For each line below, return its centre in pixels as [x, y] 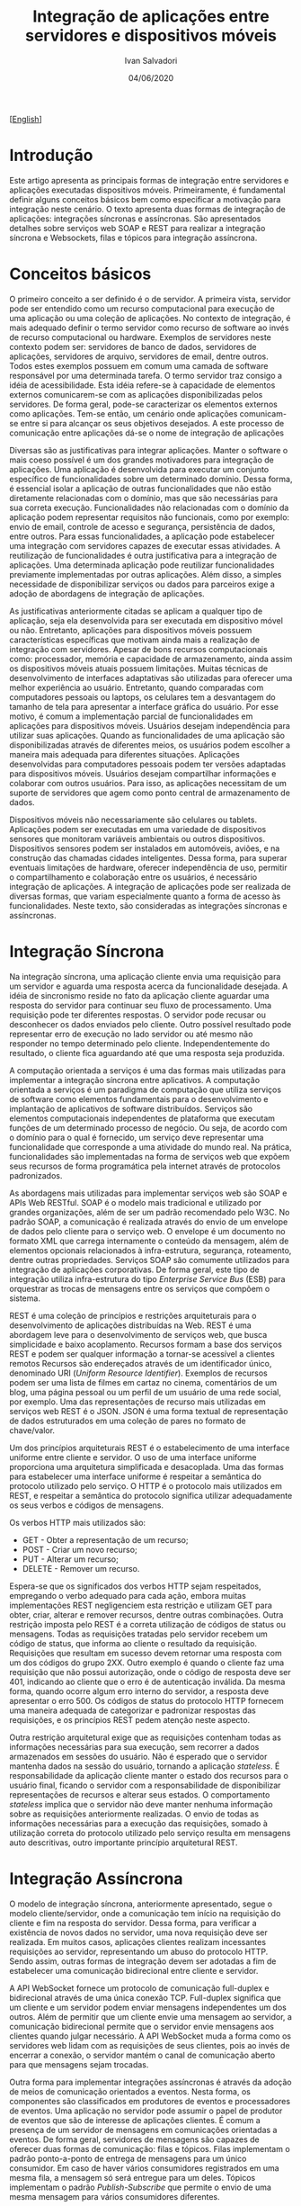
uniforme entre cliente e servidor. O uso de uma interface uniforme [133, 1457]
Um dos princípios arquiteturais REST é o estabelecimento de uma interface [150, 1448]
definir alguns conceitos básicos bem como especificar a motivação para [145, 199]
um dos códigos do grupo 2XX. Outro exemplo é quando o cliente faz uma [147, 1663]
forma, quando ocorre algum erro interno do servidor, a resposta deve [139, 1691]
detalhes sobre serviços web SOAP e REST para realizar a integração [137, 228]
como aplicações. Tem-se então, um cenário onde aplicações [124, 413]
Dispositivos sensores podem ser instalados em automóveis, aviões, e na [145, 848]
